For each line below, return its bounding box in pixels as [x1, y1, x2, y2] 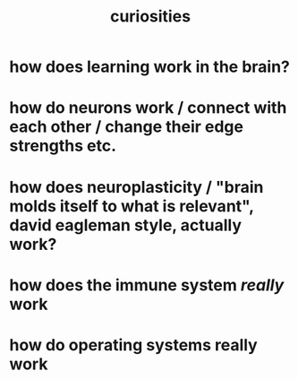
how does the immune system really [9, 275, 285, 295]
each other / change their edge [9, 116, 244, 137]
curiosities [110, 6, 191, 27]
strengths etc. [9, 136, 117, 156]
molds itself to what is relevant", [9, 195, 254, 216]
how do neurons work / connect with [9, 98, 287, 118]
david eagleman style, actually [9, 215, 242, 235]
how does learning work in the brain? [9, 56, 291, 77]
